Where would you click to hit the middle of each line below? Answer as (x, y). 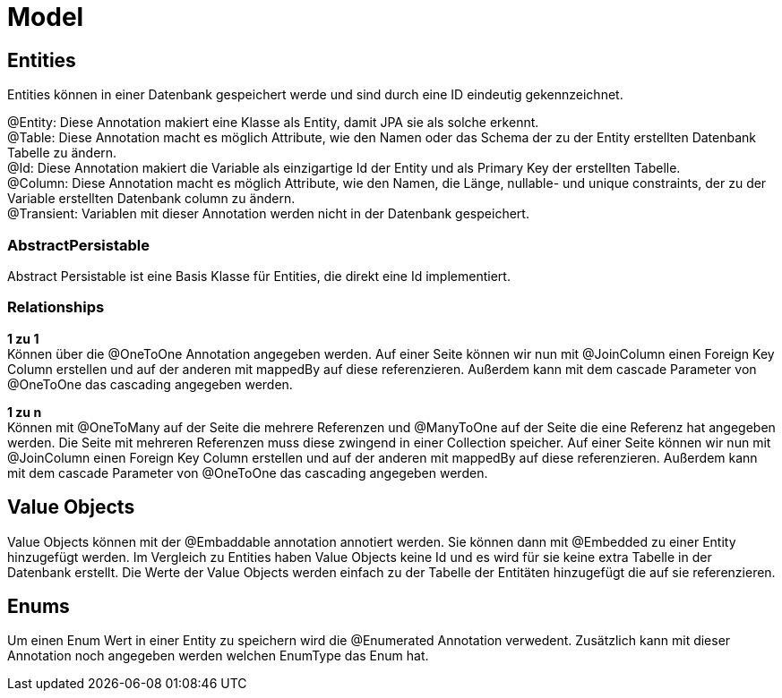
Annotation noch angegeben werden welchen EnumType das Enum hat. (218, 656)
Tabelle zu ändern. (62, 153)
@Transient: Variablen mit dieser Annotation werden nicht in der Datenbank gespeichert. (268, 214)
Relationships (56, 307)
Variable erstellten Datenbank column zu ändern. (151, 199)
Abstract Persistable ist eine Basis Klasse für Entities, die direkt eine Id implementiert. (259, 276)
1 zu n (25, 412)
